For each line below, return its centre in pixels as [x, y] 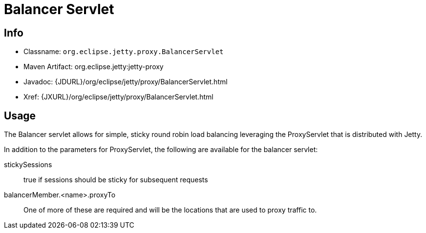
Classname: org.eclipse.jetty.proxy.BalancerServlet [124, 52]
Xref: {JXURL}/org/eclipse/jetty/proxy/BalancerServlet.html [118, 97]
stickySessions [28, 165]
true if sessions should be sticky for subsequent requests [116, 180]
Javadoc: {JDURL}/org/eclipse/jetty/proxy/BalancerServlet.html [126, 82]
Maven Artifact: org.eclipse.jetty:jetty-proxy [94, 67]
